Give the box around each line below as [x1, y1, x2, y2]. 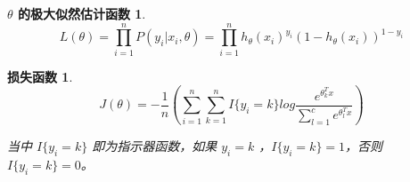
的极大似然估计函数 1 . [17, 4, 146, 22]
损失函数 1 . [7, 67, 73, 85]
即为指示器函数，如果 [92, 137, 217, 155]
